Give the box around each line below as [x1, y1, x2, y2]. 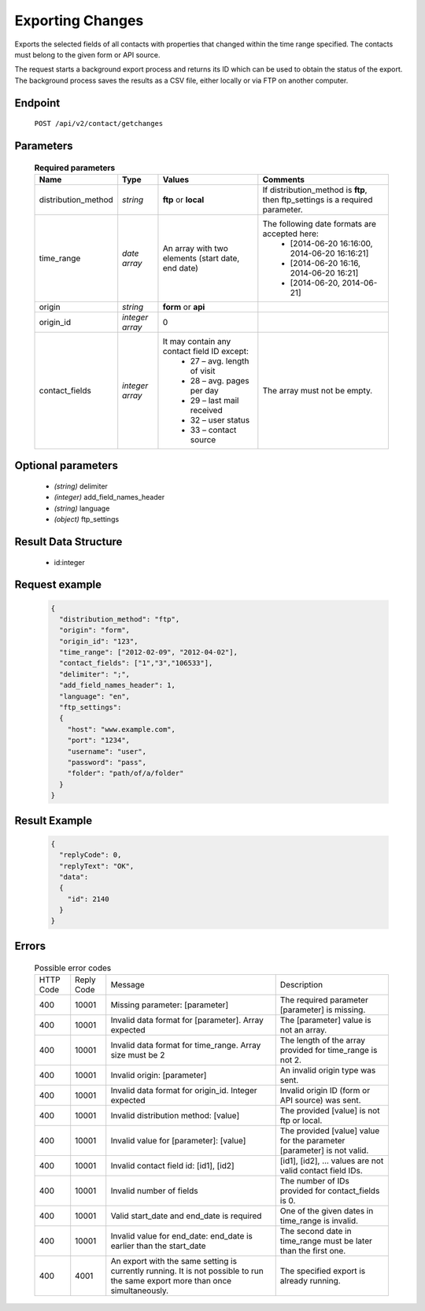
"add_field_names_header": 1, [59, 681, 176, 690]
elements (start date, [162, 253, 240, 264]
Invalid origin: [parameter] [110, 1069, 207, 1080]
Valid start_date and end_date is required [110, 1210, 262, 1221]
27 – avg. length [190, 355, 249, 366]
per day [190, 385, 220, 396]
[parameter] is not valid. [279, 1145, 369, 1156]
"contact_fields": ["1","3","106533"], [59, 659, 213, 668]
